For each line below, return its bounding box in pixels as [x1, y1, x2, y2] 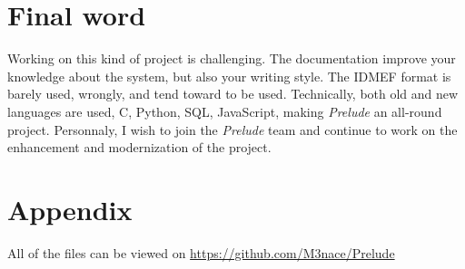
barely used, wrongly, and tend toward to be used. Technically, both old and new [7, 84, 459, 103]
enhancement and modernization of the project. [7, 138, 272, 157]
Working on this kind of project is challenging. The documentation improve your [7, 49, 456, 68]
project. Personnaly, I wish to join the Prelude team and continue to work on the [7, 120, 458, 139]
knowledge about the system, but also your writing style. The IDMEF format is [7, 66, 451, 85]
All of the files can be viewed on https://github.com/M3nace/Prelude [7, 243, 395, 262]
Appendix [7, 190, 133, 227]
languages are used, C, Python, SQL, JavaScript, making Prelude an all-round [7, 101, 442, 120]
